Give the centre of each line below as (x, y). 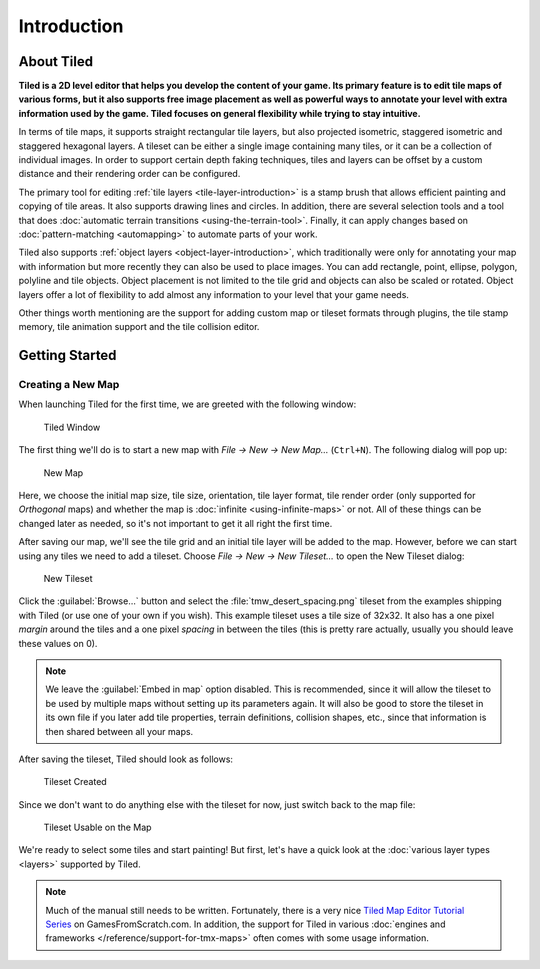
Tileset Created (75, 782)
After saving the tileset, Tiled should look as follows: (126, 759)
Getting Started (67, 355)
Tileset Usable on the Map (97, 827)
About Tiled (56, 61)
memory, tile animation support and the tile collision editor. (139, 327)
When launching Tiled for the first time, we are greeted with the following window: (187, 404)
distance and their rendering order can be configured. (129, 174)
